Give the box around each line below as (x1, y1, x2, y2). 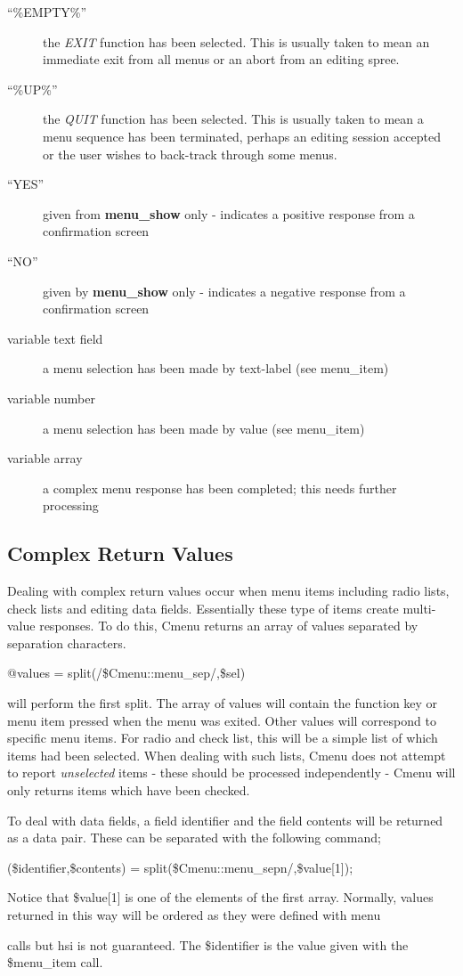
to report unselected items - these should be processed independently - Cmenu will (7, 763, 456, 782)
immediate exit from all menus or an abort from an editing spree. (43, 50, 400, 69)
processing (43, 496, 99, 515)
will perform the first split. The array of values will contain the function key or (7, 694, 438, 712)
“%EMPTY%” (7, 3, 87, 20)
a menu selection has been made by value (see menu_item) (43, 419, 365, 437)
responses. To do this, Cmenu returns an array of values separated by (39, 616, 418, 635)
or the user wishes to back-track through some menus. (43, 144, 337, 163)
